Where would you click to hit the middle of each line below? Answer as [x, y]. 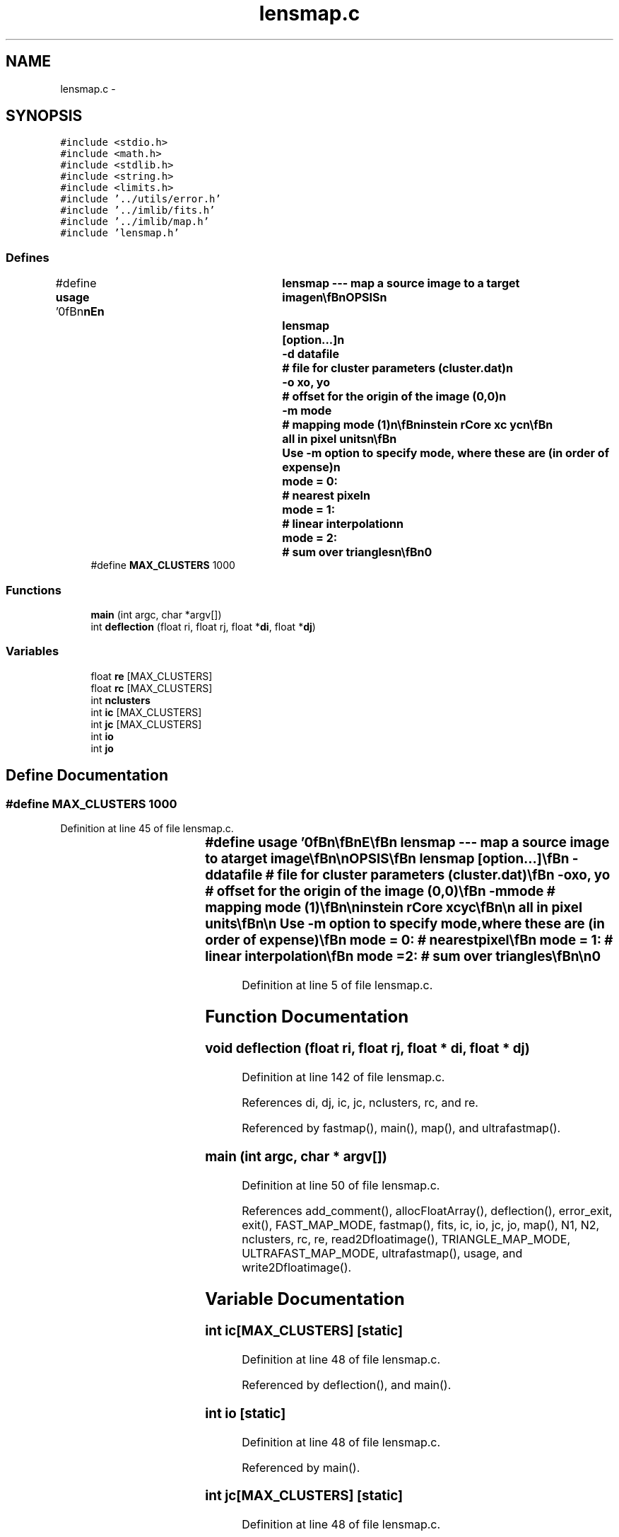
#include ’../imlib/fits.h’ [138, 211]
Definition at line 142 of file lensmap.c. [343, 1077]
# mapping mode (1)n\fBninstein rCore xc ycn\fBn [418, 425]
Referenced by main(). [301, 1467]
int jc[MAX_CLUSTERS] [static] [304, 1496]
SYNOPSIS [44, 116]
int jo [102, 748]
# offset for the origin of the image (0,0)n [394, 397]
